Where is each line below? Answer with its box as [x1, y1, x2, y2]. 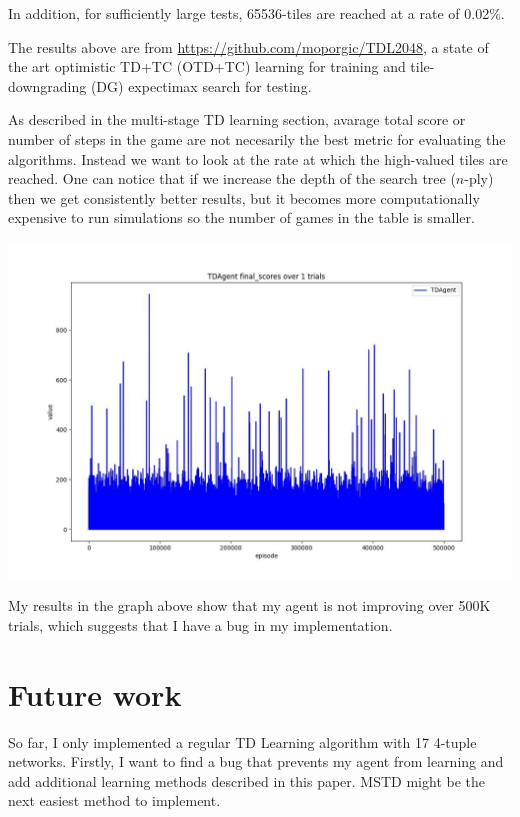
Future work [8, 673, 182, 714]
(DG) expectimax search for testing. [90, 75, 312, 96]
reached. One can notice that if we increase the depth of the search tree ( [8, 168, 456, 189]
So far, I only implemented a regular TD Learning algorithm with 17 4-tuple [8, 731, 477, 752]
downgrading [8, 75, 87, 96]
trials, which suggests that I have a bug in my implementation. [8, 614, 393, 635]
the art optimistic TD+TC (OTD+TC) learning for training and [8, 56, 406, 77]
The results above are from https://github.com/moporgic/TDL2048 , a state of [8, 36, 489, 57]
